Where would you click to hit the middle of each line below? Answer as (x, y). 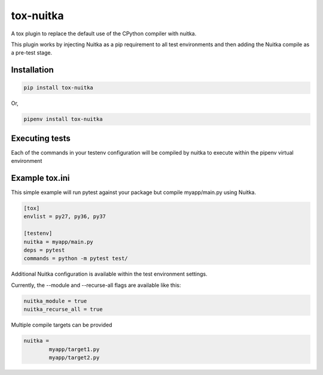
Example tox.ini (40, 178)
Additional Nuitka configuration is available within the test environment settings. (109, 274)
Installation (32, 70)
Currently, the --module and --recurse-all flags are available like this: (96, 285)
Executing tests (41, 138)
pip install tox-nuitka (59, 88)
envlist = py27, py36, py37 (65, 217)
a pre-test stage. (32, 53)
